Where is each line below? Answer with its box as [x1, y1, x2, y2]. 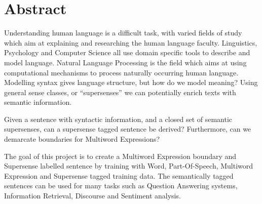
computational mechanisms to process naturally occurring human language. [4, 67, 239, 77]
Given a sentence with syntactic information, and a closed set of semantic [4, 113, 233, 124]
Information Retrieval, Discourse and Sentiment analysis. [4, 190, 181, 201]
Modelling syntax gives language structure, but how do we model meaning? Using [4, 77, 258, 88]
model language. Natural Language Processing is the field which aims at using [4, 57, 247, 67]
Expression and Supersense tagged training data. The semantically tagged [4, 170, 234, 181]
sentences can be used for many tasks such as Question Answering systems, [4, 180, 238, 191]
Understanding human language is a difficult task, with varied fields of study [4, 27, 242, 38]
